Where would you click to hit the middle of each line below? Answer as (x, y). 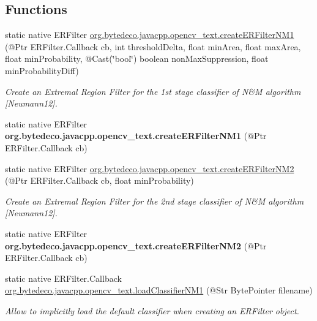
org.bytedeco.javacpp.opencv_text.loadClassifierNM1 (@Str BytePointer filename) (159, 290)
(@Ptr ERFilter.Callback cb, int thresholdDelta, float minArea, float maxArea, (153, 46)
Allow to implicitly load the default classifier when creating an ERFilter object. (152, 310)
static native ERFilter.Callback (63, 278)
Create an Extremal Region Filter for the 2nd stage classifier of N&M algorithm (155, 201)
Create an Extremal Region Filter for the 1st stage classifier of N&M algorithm (153, 91)
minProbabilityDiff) (42, 70)
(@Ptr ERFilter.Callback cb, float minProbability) (99, 180)
